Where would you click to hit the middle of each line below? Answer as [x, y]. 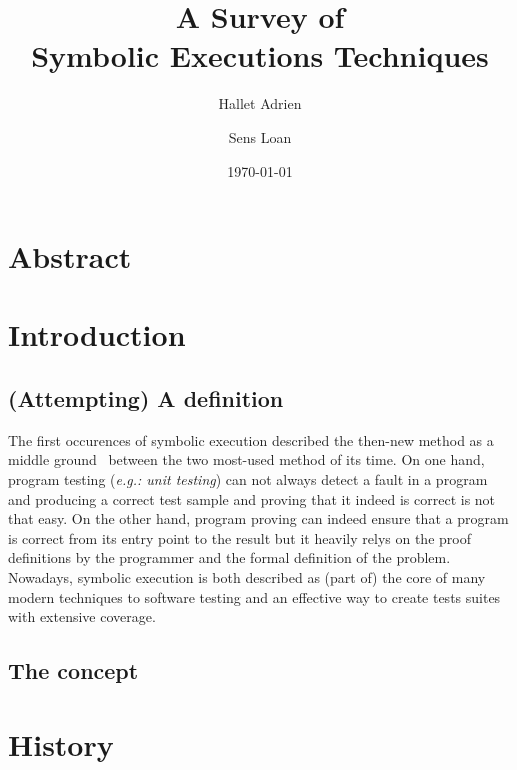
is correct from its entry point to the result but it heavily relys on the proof [239, 537]
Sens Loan [260, 136]
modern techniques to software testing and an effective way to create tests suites [254, 596]
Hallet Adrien [260, 103]
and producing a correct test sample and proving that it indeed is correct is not [252, 498]
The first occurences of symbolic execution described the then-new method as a [251, 439]
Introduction [97, 334]
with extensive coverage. [82, 616]
